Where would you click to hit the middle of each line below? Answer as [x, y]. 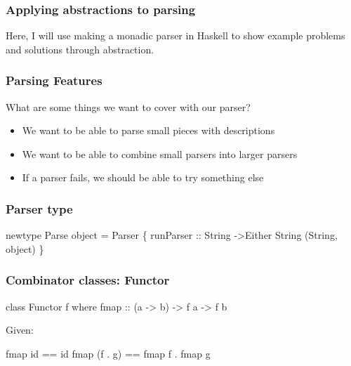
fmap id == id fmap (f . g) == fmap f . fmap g [108, 353]
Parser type [39, 208]
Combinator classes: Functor [88, 280]
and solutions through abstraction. [80, 49]
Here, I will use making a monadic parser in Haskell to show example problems [175, 35]
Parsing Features [54, 80]
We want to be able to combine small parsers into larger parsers [160, 153]
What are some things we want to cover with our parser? [128, 106]
